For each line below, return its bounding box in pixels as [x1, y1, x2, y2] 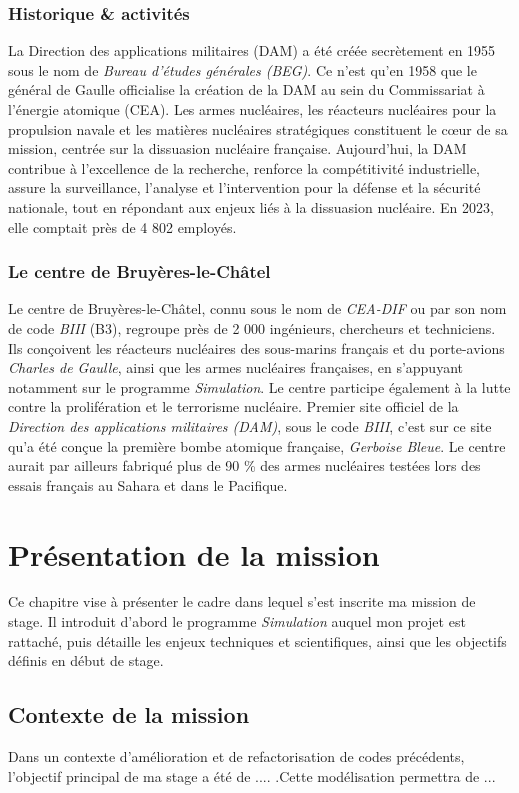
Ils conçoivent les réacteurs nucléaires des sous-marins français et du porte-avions [8, 337, 505, 358]
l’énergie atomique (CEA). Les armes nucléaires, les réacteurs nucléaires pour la [8, 99, 497, 119]
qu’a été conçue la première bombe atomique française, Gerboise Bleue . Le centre [8, 435, 506, 456]
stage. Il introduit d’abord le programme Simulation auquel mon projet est [8, 611, 466, 632]
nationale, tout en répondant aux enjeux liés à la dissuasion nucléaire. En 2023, [8, 196, 494, 217]
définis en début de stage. [8, 650, 164, 671]
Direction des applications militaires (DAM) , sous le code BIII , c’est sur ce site [8, 415, 492, 436]
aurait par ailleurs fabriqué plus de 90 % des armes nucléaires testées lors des [8, 455, 481, 476]
